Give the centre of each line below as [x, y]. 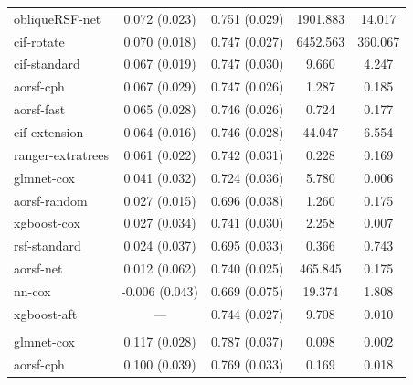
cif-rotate [39, 41]
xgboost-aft [46, 313]
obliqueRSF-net [58, 18]
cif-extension [49, 131]
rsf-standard [48, 246]
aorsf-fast [40, 109]
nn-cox [32, 290]
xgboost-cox [47, 223]
